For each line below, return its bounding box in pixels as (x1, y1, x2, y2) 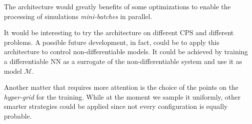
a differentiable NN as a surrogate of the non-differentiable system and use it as (4, 56, 242, 66)
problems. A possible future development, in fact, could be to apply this (4, 37, 220, 47)
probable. (4, 110, 32, 121)
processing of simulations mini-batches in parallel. (4, 11, 152, 21)
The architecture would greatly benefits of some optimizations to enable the (4, 1, 231, 11)
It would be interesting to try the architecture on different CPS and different (4, 27, 234, 38)
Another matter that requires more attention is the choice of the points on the (4, 82, 238, 92)
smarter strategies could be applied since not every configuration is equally (4, 101, 228, 111)
